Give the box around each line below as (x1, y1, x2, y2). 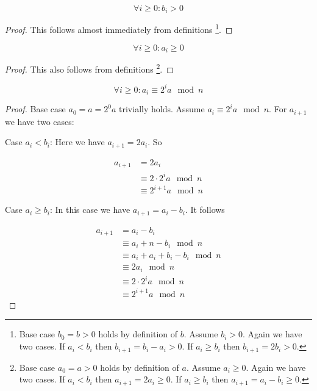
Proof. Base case (5, 102, 66, 115)
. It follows (185, 203, 225, 216)
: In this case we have (49, 203, 130, 216)
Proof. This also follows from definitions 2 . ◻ (5, 61, 174, 75)
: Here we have (49, 135, 105, 148)
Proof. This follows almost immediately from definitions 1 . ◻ (5, 21, 233, 36)
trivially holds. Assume (119, 102, 205, 115)
